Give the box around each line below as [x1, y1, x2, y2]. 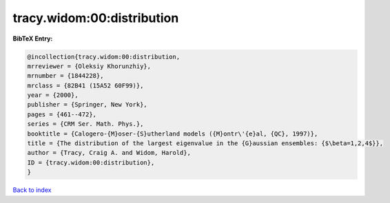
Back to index [12, 186, 52, 194]
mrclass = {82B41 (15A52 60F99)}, [27, 81, 144, 89]
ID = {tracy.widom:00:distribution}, [27, 158, 155, 167]
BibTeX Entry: [12, 34, 53, 43]
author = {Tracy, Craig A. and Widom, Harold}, [27, 149, 191, 157]
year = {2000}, [27, 92, 79, 99]
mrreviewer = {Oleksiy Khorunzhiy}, [27, 62, 152, 70]
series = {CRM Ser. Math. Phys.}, [27, 120, 144, 128]
